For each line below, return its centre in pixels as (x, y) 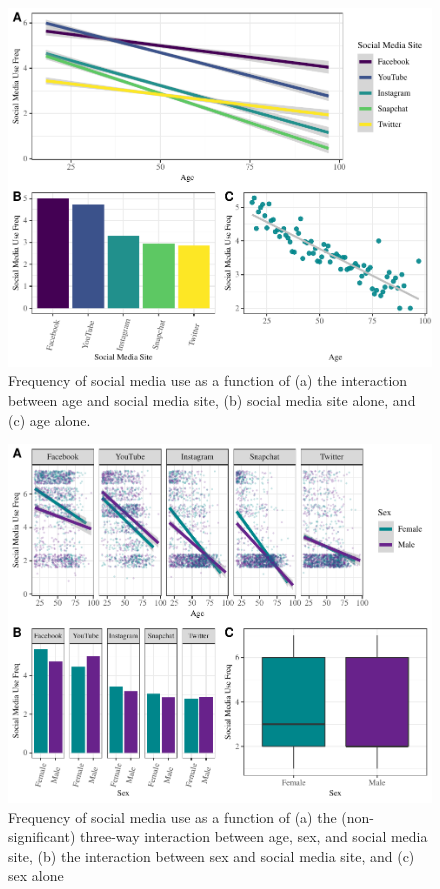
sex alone (36, 875)
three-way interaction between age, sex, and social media (254, 836)
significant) (42, 836)
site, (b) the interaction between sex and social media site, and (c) (211, 855)
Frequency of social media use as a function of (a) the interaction (208, 380)
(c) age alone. (49, 419)
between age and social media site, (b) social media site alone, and (212, 399)
